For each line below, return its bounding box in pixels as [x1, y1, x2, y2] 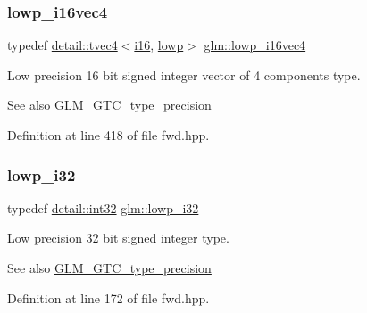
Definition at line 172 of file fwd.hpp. [7, 288, 210, 307]
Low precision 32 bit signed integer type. [7, 228, 229, 247]
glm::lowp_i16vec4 [204, 36, 306, 54]
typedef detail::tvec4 [7, 36, 118, 54]
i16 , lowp [134, 36, 184, 54]
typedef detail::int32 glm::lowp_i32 [7, 198, 199, 217]
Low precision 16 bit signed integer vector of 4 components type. [7, 65, 361, 84]
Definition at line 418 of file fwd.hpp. [7, 126, 210, 144]
